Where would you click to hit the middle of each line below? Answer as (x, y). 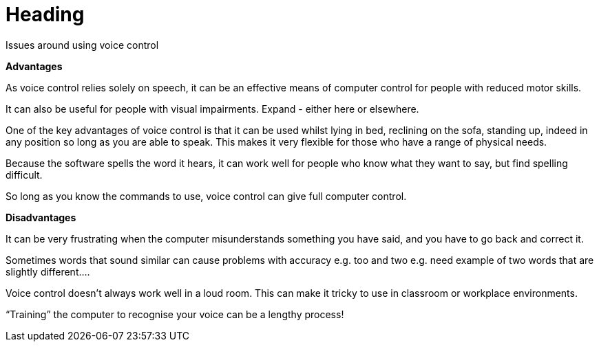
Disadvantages (41, 217)
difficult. (24, 175)
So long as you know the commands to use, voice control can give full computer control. (206, 196)
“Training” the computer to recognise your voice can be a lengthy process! (175, 314)
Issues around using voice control (82, 45)
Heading (45, 14)
